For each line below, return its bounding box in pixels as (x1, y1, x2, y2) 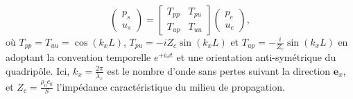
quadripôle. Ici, (6, 63, 70, 78)
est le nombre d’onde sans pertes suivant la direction (107, 63, 331, 78)
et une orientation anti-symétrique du (176, 50, 336, 64)
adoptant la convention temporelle (6, 50, 151, 64)
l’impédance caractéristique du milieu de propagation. (56, 79, 285, 93)
